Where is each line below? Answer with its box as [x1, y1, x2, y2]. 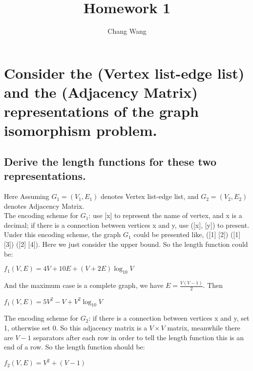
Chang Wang [107, 26, 147, 36]
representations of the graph [4, 101, 199, 121]
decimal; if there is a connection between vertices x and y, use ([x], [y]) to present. [4, 219, 250, 230]
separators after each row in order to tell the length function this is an [33, 332, 244, 342]
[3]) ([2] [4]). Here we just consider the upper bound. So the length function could [4, 239, 248, 249]
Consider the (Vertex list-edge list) [4, 63, 245, 83]
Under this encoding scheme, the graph [4, 229, 121, 240]
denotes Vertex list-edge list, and [101, 191, 199, 201]
